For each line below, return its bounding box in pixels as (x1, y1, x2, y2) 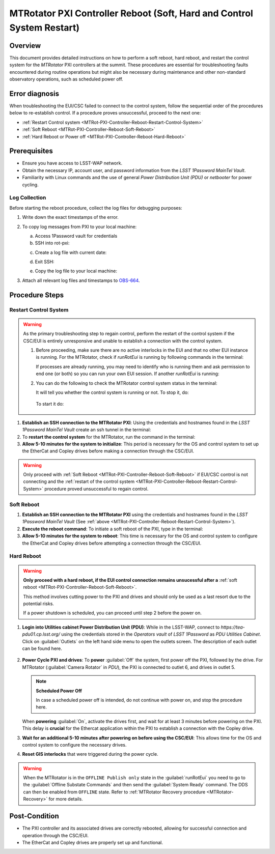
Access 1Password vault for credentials (35, 233, 118, 239)
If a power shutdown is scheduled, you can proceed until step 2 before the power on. (23, 610, 202, 616)
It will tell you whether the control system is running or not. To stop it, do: (36, 389, 189, 395)
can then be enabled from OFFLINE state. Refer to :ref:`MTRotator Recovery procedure (23, 789, 206, 795)
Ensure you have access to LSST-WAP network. (22, 160, 122, 166)
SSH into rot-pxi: (35, 240, 70, 246)
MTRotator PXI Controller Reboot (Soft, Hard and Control (9, 8, 253, 19)
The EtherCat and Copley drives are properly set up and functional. (22, 839, 163, 845)
